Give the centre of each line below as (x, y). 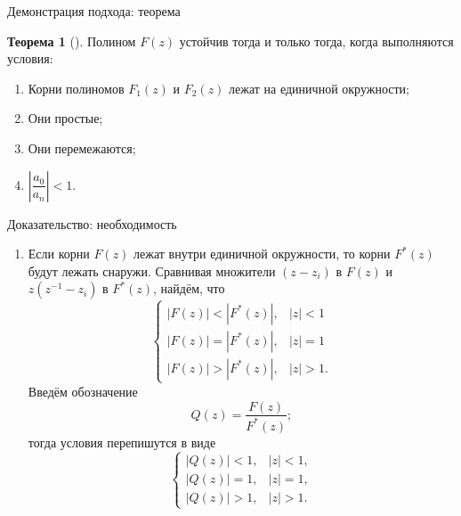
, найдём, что (189, 288)
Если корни (59, 254)
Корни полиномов (76, 88)
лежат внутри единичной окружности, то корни (262, 254)
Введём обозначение (83, 391)
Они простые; (65, 118)
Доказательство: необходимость (92, 223)
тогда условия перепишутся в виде (122, 442)
